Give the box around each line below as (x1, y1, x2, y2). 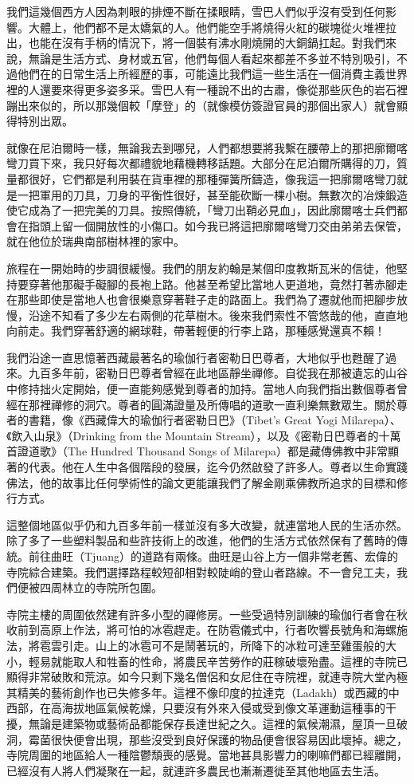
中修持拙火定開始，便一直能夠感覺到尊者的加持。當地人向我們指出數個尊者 (6, 380, 396, 397)
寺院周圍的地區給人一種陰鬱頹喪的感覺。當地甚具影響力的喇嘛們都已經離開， (6, 747, 408, 763)
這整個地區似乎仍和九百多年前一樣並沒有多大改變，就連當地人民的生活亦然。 (6, 516, 408, 533)
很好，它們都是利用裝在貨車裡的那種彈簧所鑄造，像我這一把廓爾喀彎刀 (28, 170, 396, 187)
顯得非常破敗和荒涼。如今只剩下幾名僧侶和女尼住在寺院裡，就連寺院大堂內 (6, 668, 396, 685)
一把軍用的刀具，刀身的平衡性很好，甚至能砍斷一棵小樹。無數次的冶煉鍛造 (17, 186, 408, 203)
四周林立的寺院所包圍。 (39, 579, 162, 596)
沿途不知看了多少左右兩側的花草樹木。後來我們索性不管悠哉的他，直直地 (28, 306, 408, 323)
